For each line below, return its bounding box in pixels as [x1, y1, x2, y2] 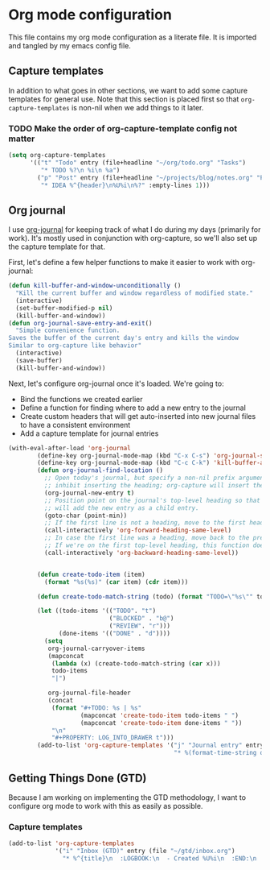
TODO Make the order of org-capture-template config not [8, 122, 238, 134]
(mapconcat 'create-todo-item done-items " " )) [80, 719, 243, 727]
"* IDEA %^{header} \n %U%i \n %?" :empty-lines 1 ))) [40, 181, 211, 189]
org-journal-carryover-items [47, 644, 146, 652]
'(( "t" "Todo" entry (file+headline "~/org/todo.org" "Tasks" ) [29, 159, 247, 167]
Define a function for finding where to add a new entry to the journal [19, 403, 247, 412]
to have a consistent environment [19, 420, 131, 429]
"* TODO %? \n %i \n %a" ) [40, 166, 121, 174]
